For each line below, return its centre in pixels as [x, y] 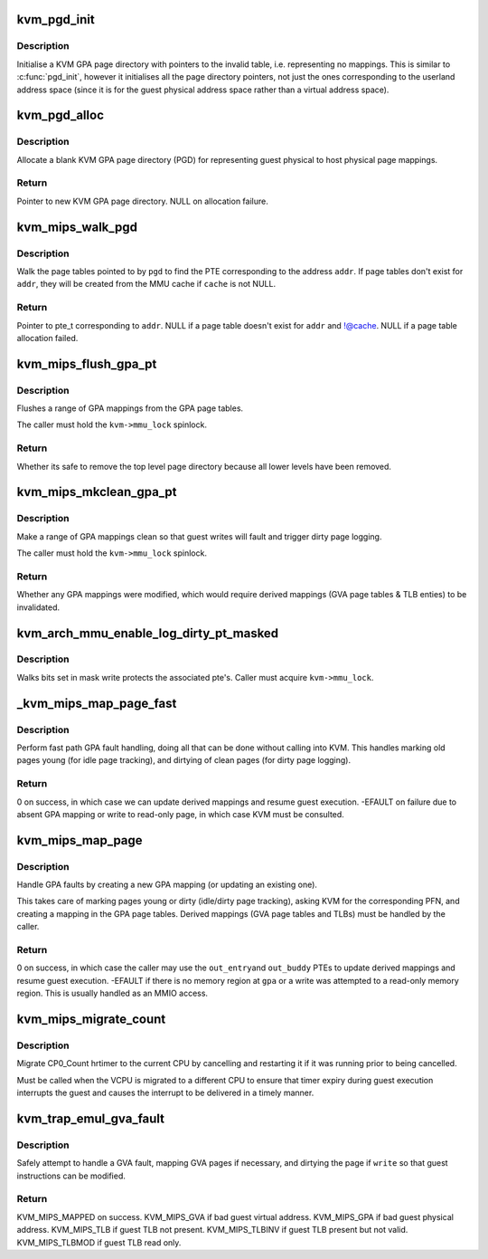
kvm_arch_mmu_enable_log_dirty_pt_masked [148, 633]
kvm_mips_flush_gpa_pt [87, 363]
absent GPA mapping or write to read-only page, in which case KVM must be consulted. [181, 814]
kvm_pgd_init [56, 19]
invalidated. [38, 607]
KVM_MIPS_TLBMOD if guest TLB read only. [99, 1242]
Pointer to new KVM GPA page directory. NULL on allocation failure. [142, 201]
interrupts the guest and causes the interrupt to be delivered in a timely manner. [165, 1093]
